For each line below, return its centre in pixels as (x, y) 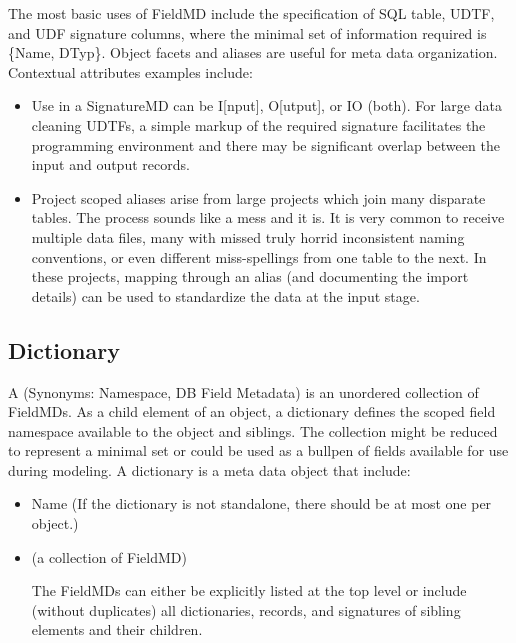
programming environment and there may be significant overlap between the (265, 144)
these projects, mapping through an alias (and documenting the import (250, 276)
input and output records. (110, 164)
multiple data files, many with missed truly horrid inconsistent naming (248, 236)
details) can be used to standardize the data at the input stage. (225, 295)
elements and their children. (117, 629)
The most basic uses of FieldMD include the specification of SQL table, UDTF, (251, 13)
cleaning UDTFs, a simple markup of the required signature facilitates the (258, 124)
